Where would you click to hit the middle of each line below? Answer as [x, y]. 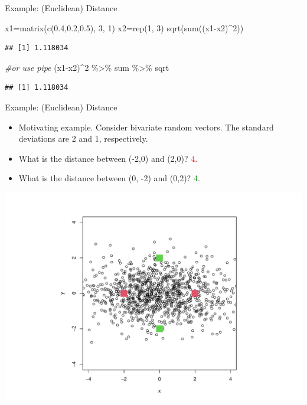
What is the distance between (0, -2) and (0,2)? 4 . [109, 178]
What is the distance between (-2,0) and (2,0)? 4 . [108, 158]
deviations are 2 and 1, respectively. [83, 138]
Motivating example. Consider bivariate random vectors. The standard [146, 127]
